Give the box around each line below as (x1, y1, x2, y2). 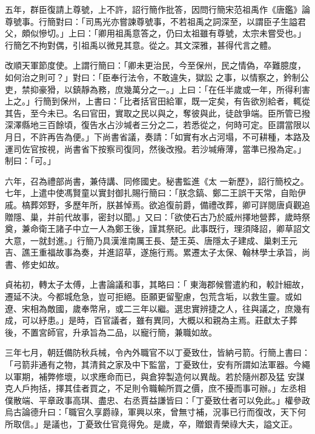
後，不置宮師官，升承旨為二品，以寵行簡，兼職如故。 (5, 325, 217, 338)
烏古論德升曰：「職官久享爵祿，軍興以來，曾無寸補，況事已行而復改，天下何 (5, 405, 306, 418)
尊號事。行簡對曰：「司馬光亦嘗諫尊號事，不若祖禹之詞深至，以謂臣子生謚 (5, 15, 297, 27)
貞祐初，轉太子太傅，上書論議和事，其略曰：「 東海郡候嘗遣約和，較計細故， (5, 278, 309, 291)
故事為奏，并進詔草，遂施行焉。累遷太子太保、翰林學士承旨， (55, 246, 302, 259)
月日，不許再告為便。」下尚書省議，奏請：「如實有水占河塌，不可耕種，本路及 (5, 130, 310, 143)
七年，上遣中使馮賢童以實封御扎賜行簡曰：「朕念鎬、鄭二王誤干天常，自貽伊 (5, 186, 306, 199)
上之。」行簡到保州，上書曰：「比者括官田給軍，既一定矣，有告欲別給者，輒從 (5, 95, 310, 107)
